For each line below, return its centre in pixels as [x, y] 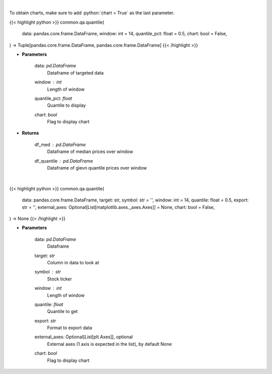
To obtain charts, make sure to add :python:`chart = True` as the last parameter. [92, 13]
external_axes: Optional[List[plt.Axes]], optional [84, 337]
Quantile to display [66, 105]
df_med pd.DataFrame [60, 144]
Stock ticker [60, 279]
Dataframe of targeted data [76, 72]
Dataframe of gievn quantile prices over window [97, 168]
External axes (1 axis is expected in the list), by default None [110, 344]
